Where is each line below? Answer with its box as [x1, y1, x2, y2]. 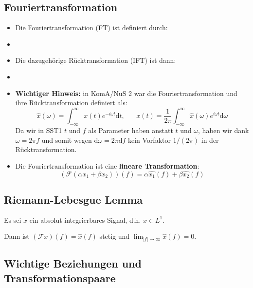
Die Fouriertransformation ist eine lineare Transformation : [15, 160, 199, 171]
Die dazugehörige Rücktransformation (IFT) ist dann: [15, 55, 176, 65]
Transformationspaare [4, 270, 116, 285]
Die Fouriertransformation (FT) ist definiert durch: [15, 22, 168, 33]
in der [201, 134, 219, 145]
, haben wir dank [198, 125, 249, 135]
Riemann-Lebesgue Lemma [4, 192, 143, 207]
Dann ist [4, 231, 30, 241]
